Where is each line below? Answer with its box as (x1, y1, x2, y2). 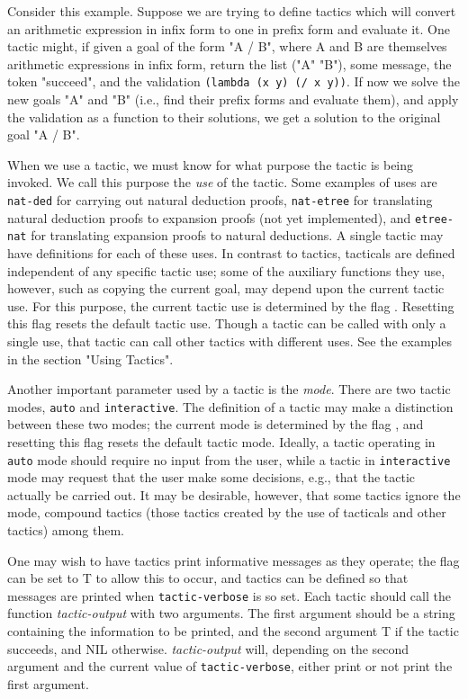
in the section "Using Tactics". (7, 349, 174, 368)
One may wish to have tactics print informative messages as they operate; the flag (7, 551, 460, 569)
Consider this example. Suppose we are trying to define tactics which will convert (7, 2, 456, 20)
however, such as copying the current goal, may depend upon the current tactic (7, 279, 445, 298)
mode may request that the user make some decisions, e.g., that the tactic (7, 468, 416, 487)
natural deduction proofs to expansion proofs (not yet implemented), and (7, 208, 411, 227)
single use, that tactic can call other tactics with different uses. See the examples (7, 331, 452, 350)
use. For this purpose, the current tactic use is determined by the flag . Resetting (7, 296, 454, 315)
